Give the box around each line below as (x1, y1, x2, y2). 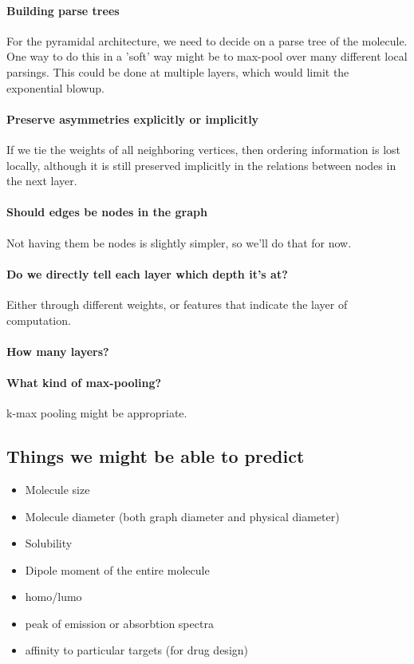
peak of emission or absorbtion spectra (25, 615, 214, 631)
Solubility (25, 535, 73, 551)
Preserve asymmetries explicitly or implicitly (6, 110, 259, 127)
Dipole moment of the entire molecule (25, 561, 210, 578)
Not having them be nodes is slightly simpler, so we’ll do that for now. (6, 234, 352, 251)
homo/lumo (25, 588, 82, 605)
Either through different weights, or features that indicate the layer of (6, 295, 348, 312)
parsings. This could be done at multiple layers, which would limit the (6, 63, 349, 80)
